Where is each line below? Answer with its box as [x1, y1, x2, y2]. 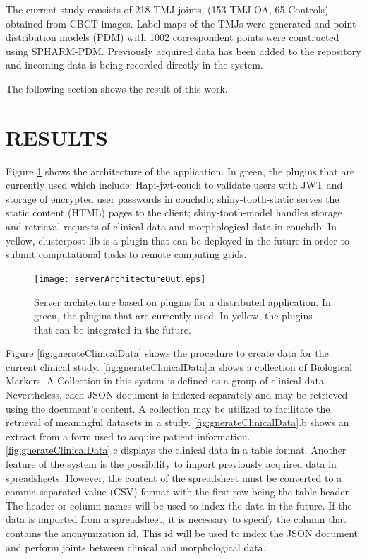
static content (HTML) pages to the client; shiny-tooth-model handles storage [6, 205, 342, 220]
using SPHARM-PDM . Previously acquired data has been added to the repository [6, 43, 361, 58]
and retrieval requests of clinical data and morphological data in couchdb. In [6, 219, 337, 234]
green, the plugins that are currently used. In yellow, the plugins [34, 308, 313, 323]
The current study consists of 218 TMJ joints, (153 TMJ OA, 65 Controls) [6, 2, 329, 16]
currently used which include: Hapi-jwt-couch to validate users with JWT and [6, 177, 343, 192]
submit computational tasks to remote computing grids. [6, 247, 247, 261]
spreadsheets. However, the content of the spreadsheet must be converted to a [6, 470, 342, 485]
